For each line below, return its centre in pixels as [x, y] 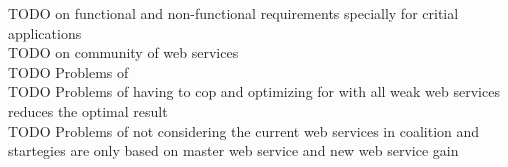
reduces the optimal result [88, 110]
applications [45, 32]
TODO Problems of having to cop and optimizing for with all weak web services [254, 91]
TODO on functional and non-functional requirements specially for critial [233, 13]
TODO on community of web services [123, 52]
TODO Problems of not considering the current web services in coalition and [244, 130]
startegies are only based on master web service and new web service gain [233, 150]
